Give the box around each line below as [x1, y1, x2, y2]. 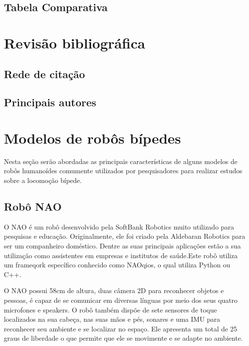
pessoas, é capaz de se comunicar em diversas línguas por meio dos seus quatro [4, 295, 238, 305]
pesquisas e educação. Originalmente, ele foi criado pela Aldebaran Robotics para [4, 231, 246, 241]
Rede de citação [4, 66, 85, 81]
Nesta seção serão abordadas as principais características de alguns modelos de [4, 156, 237, 166]
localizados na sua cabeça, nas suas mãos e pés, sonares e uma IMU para [4, 314, 220, 324]
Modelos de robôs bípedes [4, 128, 181, 148]
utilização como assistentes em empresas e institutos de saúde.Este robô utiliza [4, 250, 238, 260]
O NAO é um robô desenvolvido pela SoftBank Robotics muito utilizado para [4, 221, 234, 231]
